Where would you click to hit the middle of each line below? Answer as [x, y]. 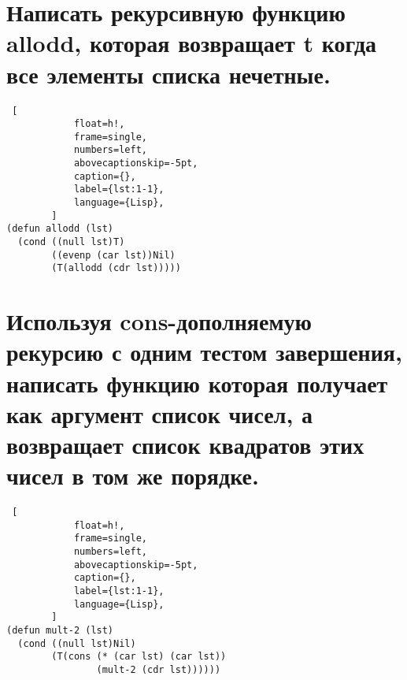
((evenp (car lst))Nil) [113, 255]
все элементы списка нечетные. [168, 74]
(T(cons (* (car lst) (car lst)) [139, 657]
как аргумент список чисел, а [160, 413]
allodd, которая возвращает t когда [192, 43]
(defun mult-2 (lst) [60, 630]
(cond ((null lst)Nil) [77, 643]
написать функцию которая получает [197, 383]
